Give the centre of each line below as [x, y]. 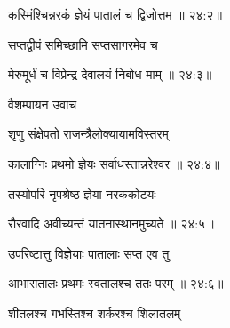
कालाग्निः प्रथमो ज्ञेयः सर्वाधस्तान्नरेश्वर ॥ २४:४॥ [114, 163]
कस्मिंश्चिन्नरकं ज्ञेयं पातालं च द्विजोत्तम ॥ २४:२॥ [115, 14]
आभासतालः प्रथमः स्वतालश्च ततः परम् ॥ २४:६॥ [116, 283]
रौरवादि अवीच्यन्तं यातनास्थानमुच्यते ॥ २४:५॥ [111, 224]
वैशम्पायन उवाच [43, 104]
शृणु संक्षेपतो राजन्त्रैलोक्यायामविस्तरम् [88, 134]
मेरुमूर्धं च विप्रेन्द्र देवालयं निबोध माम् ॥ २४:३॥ [110, 74]
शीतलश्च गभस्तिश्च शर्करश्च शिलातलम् [95, 312]
